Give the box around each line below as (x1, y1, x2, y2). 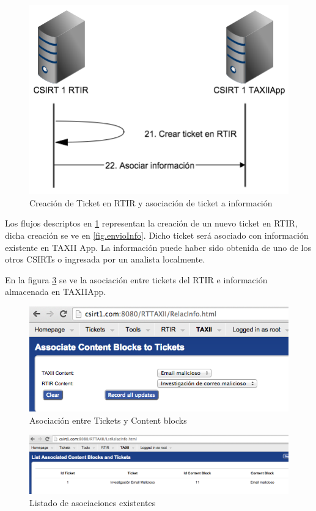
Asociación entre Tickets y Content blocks (29, 413, 187, 426)
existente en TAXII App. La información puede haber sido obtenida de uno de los (5, 241, 312, 253)
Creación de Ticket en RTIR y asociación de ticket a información (29, 196, 273, 209)
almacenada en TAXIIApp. (5, 285, 106, 298)
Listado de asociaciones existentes (29, 496, 156, 509)
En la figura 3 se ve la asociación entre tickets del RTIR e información (5, 273, 268, 286)
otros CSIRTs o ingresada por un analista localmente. (5, 253, 205, 266)
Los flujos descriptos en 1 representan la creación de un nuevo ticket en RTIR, (5, 217, 298, 230)
